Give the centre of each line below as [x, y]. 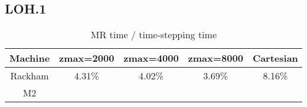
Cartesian [275, 58]
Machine [30, 58]
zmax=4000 [151, 58]
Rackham [30, 76]
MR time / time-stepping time [153, 35]
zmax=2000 [87, 58]
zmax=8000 [215, 58]
